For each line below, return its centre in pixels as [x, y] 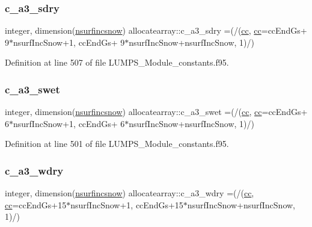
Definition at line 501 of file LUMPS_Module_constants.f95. [117, 144]
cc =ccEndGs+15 [36, 204]
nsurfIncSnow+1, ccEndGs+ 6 [69, 123]
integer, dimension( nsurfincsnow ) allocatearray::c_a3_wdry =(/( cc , [130, 193]
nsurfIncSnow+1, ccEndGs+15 [127, 204]
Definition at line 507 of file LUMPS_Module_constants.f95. [117, 62]
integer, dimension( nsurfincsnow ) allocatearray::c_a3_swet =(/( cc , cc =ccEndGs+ [156, 112]
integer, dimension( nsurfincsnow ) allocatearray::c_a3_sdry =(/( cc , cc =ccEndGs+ [156, 30]
